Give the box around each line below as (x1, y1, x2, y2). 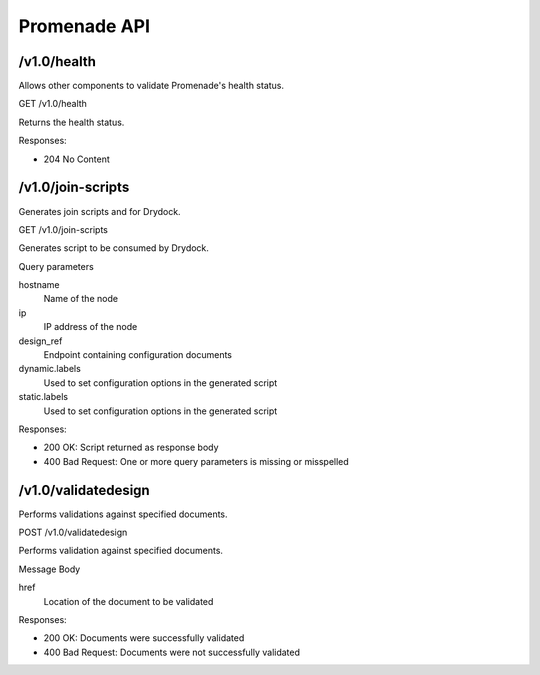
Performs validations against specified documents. (18, 508, 229, 520)
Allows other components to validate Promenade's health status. (18, 80, 285, 92)
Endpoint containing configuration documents (43, 349, 233, 361)
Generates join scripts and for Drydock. (18, 205, 181, 217)
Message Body (18, 563, 81, 575)
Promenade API (18, 15, 150, 37)
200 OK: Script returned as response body (43, 441, 219, 454)
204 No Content (43, 153, 110, 165)
